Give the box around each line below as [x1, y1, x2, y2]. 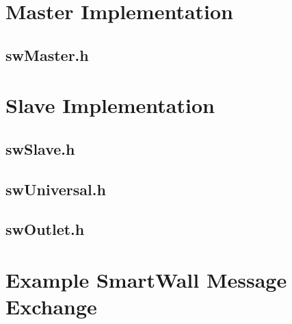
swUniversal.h [5, 178, 106, 199]
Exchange [5, 292, 97, 321]
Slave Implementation [5, 91, 215, 119]
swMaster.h [5, 44, 89, 65]
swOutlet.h [5, 219, 85, 240]
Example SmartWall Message [5, 266, 287, 294]
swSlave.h [5, 138, 75, 159]
